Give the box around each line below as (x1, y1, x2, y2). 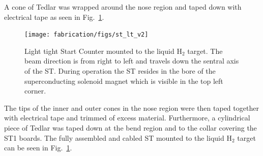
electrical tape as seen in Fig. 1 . (4, 11, 104, 22)
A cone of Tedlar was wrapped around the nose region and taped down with (4, 2, 242, 12)
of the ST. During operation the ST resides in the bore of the (24, 66, 216, 76)
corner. (24, 85, 46, 96)
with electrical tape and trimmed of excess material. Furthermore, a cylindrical (4, 112, 250, 123)
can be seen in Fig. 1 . (4, 142, 72, 153)
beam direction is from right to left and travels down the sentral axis (24, 55, 239, 66)
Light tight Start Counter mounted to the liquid (24, 45, 174, 56)
